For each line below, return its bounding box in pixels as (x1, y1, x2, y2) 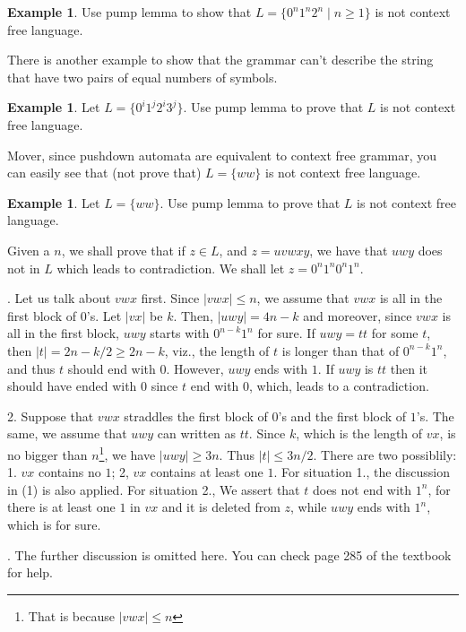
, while (290, 498, 327, 516)
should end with (67, 359, 156, 377)
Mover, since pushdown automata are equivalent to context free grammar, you (7, 145, 437, 164)
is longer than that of (281, 341, 400, 359)
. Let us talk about (7, 289, 111, 307)
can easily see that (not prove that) (7, 163, 202, 182)
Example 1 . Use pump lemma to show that (7, 3, 252, 21)
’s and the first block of (278, 406, 407, 425)
